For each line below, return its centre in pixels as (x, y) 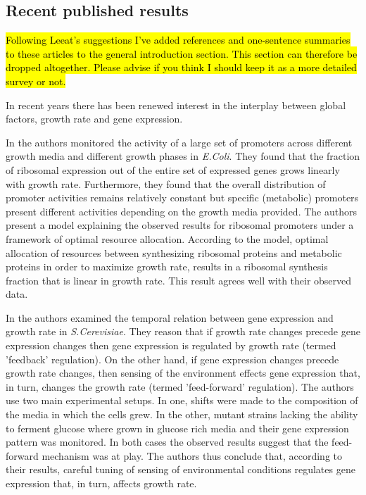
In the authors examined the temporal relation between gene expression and (170, 317)
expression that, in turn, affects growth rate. (101, 483)
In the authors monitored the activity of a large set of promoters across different (179, 142)
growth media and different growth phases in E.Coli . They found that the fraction (183, 156)
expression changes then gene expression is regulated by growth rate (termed (171, 345)
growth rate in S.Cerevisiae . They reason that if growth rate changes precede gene (183, 331)
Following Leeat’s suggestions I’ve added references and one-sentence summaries (178, 40)
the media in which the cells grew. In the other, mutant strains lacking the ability (182, 414)
